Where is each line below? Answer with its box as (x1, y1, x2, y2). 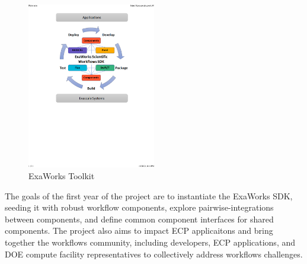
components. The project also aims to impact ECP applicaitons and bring (5, 224, 273, 237)
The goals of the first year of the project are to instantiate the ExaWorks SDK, (5, 189, 293, 202)
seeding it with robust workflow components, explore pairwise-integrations (5, 201, 274, 214)
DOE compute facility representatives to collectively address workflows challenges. (5, 247, 303, 260)
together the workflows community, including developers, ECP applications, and (5, 236, 295, 248)
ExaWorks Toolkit (28, 170, 95, 182)
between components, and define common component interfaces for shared (5, 212, 274, 225)
